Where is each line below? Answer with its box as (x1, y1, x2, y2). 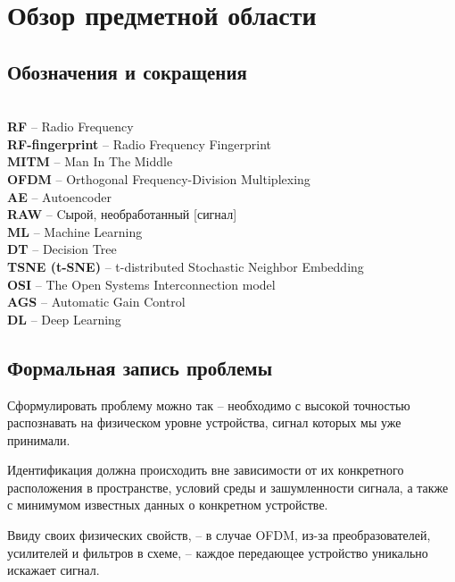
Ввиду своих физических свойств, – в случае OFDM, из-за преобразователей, (7, 526, 431, 544)
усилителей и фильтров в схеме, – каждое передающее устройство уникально (7, 543, 428, 561)
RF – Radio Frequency (7, 117, 134, 136)
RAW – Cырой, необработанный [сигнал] (7, 205, 237, 224)
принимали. (7, 430, 70, 449)
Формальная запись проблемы (7, 353, 273, 381)
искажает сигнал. (7, 561, 100, 579)
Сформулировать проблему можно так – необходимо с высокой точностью (7, 395, 410, 414)
